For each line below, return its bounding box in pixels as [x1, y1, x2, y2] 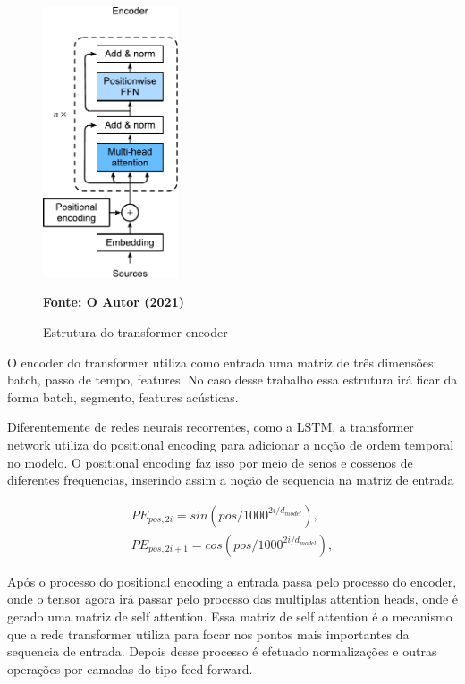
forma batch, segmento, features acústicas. [7, 387, 239, 406]
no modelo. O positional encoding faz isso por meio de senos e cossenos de [7, 452, 413, 471]
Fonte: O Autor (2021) [43, 292, 184, 311]
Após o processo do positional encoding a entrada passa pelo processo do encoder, [7, 571, 457, 590]
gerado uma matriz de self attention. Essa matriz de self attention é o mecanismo [7, 607, 452, 626]
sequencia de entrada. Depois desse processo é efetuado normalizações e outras [7, 642, 437, 661]
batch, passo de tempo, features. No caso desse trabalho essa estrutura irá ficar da [7, 370, 458, 389]
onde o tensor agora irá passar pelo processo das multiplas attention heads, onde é [7, 589, 459, 608]
